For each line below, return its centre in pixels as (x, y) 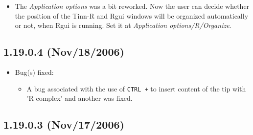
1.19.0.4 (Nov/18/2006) (64, 52)
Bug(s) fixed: (34, 72)
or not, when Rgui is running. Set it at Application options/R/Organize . (123, 25)
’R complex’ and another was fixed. (80, 98)
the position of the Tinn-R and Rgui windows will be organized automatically (132, 15)
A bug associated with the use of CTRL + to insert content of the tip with (136, 88)
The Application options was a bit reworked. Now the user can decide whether (132, 6)
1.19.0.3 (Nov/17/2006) (64, 124)
